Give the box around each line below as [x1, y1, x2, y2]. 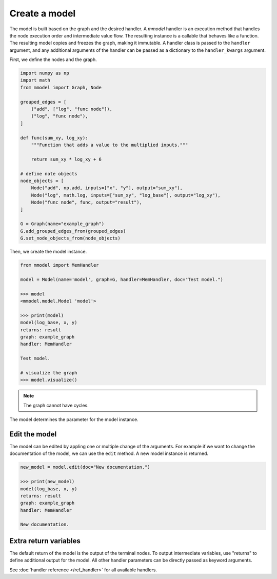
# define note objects [20, 171, 77, 176]
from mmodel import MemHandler [20, 262, 100, 268]
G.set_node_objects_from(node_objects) [20, 235, 121, 241]
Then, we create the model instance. [9, 249, 87, 255]
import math [20, 77, 51, 83]
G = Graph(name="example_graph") [20, 221, 105, 227]
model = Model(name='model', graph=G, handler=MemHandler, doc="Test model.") [20, 276, 223, 282]
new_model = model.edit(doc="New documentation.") [20, 464, 151, 470]
